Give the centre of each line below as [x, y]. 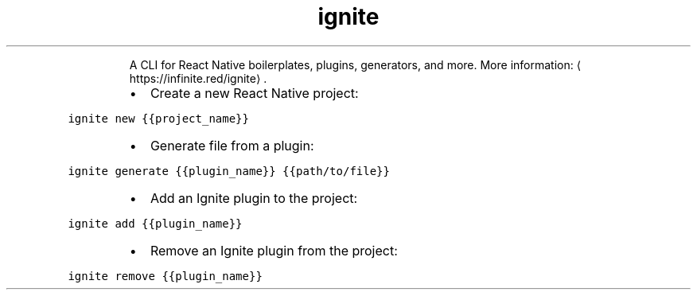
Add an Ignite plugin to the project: [254, 198]
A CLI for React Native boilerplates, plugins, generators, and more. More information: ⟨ [355, 64]
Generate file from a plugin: [232, 145]
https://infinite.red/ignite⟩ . [198, 78]
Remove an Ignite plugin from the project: [274, 250]
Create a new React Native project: [254, 93]
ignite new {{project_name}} [158, 118]
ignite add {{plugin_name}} [155, 223]
